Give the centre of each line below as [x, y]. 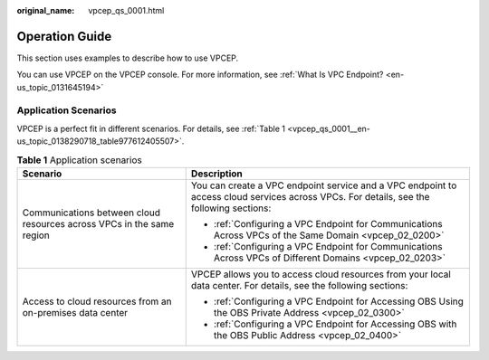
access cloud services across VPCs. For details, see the [310, 196]
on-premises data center [75, 312]
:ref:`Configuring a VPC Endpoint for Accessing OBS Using [338, 301]
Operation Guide [64, 36]
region [36, 235]
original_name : [46, 10]
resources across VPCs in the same [98, 223]
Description [217, 174]
